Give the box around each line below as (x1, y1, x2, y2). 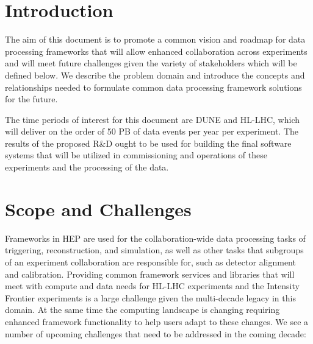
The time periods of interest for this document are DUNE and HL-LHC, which (5, 113, 300, 125)
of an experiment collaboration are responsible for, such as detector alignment (5, 255, 296, 268)
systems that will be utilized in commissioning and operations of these (5, 149, 267, 161)
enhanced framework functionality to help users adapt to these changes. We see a (5, 315, 309, 328)
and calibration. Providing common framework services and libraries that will (5, 267, 295, 280)
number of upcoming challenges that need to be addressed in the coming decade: (5, 327, 306, 340)
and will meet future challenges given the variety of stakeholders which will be (5, 57, 297, 69)
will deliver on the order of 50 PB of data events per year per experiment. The (5, 125, 298, 138)
